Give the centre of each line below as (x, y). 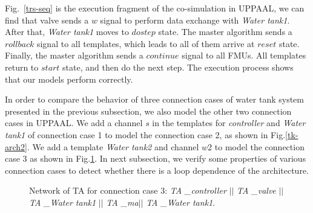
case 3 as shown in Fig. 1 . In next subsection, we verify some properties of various (156, 158)
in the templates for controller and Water (229, 123)
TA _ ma (122, 202)
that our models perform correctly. (69, 79)
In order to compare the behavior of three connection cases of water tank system (154, 99)
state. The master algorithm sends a (225, 32)
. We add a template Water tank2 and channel (113, 146)
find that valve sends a (47, 20)
